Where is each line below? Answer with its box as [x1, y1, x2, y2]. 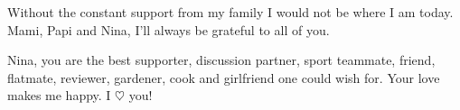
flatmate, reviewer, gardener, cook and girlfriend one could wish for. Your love [7, 68, 440, 87]
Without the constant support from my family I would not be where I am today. [7, 3, 454, 21]
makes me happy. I [7, 86, 111, 105]
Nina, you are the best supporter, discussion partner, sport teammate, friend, [7, 50, 436, 69]
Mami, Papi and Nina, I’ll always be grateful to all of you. [7, 20, 330, 39]
